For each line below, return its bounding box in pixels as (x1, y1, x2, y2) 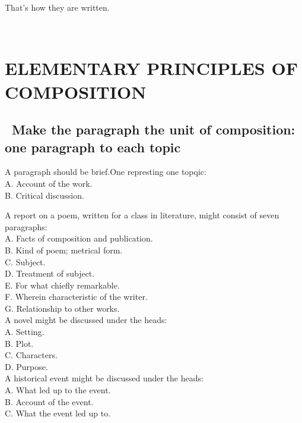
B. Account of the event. (5, 395, 94, 408)
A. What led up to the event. (5, 384, 111, 396)
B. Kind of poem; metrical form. (5, 243, 123, 256)
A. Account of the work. (5, 177, 93, 189)
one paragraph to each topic (5, 137, 181, 156)
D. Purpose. (5, 360, 48, 372)
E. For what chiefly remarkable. (5, 278, 120, 291)
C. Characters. (5, 349, 58, 361)
